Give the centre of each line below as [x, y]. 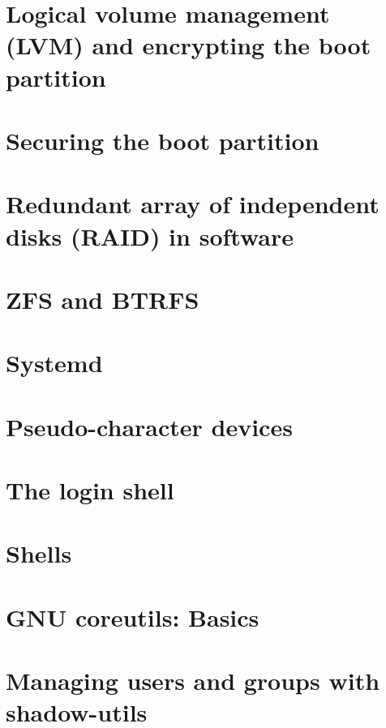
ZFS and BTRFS [103, 299]
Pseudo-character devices [149, 426]
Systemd [54, 363]
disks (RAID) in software [150, 236]
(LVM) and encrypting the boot [189, 45]
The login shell [90, 490]
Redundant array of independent [193, 204]
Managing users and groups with [193, 681]
